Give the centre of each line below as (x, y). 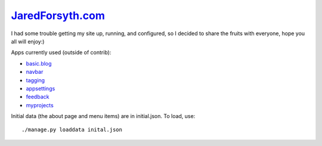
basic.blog (39, 63)
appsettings (41, 88)
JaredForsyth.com (58, 15)
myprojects (40, 105)
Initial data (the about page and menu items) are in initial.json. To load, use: (103, 116)
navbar (35, 72)
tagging (35, 80)
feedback (38, 97)
